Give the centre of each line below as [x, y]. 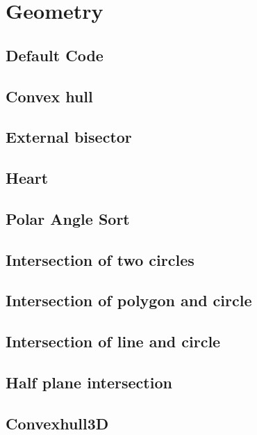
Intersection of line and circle [113, 341]
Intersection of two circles [100, 259]
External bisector [69, 137]
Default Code [55, 55]
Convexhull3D [57, 423]
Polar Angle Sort [68, 218]
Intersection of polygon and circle [129, 300]
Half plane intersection [89, 382]
